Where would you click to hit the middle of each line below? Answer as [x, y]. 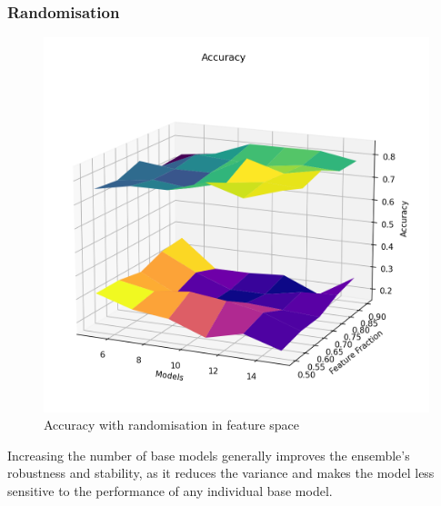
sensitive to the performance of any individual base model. [170, 491]
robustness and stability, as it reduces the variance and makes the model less [221, 473]
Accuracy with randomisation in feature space [172, 425]
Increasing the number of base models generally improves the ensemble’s [209, 455]
